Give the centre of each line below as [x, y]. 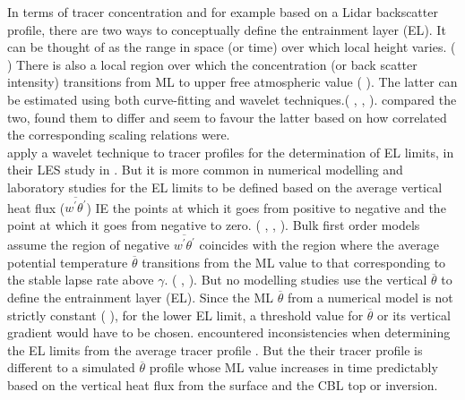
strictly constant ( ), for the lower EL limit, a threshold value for [185, 315]
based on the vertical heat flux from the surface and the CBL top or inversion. [223, 384]
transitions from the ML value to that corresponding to [294, 262]
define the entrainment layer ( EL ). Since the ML [141, 297]
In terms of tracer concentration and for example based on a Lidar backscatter [223, 12]
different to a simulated [71, 367]
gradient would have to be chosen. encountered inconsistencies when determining [229, 332]
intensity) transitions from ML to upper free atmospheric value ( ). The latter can [232, 82]
